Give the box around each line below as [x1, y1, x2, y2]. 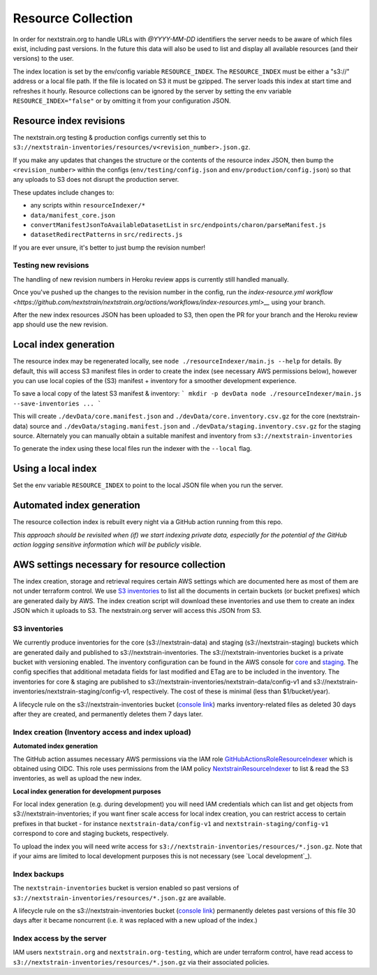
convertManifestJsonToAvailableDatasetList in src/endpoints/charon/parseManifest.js [30, 220, 326, 229]
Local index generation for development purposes [13, 787, 161, 795]
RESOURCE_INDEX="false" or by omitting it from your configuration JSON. [13, 96, 231, 105]
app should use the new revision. [13, 320, 108, 328]
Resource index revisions [13, 115, 126, 127]
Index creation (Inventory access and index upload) [13, 727, 191, 737]
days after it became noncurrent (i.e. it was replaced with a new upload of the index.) [13, 916, 258, 925]
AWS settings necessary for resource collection [13, 558, 226, 570]
